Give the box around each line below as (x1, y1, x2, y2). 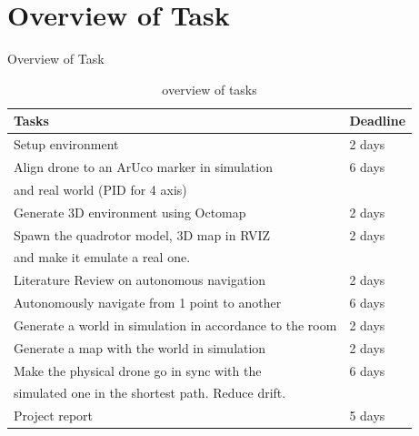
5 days (349, 406, 385, 425)
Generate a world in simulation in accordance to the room (14, 315, 337, 334)
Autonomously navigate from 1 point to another (14, 293, 282, 312)
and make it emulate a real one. (14, 248, 191, 267)
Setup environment (14, 135, 119, 154)
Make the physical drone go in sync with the (14, 360, 262, 380)
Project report (14, 406, 94, 425)
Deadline (349, 111, 406, 130)
